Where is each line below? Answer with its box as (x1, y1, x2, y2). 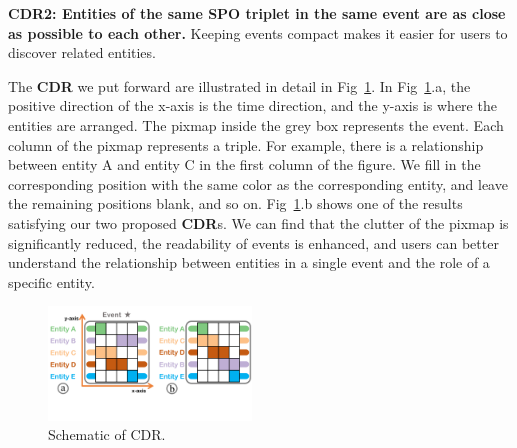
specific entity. (8, 271, 95, 292)
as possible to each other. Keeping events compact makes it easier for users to (8, 22, 508, 43)
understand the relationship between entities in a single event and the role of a (8, 252, 490, 273)
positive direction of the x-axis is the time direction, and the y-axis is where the (8, 95, 497, 116)
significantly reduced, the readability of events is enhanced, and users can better (8, 232, 499, 253)
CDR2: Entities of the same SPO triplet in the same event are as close (8, 3, 506, 23)
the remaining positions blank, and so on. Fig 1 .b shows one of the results (8, 193, 463, 214)
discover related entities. (8, 42, 156, 63)
